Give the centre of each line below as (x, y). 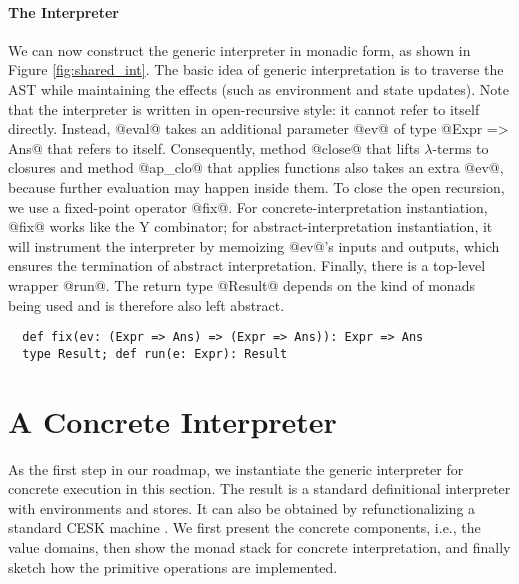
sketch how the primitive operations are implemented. (173, 566)
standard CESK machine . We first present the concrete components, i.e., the (244, 527)
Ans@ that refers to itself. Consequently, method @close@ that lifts (214, 147)
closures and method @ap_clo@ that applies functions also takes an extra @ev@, (256, 167)
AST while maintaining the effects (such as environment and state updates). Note (258, 88)
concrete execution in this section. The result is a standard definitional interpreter (259, 488)
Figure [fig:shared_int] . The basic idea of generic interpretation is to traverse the (256, 69)
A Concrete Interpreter (172, 420)
